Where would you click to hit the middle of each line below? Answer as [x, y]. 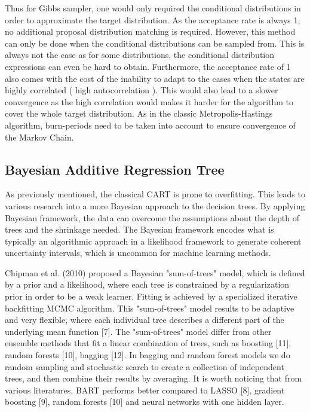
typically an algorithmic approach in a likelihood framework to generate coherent [153, 241]
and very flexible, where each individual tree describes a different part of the [145, 320]
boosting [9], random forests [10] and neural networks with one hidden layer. [145, 402]
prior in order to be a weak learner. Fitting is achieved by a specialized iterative [151, 296]
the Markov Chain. [39, 137]
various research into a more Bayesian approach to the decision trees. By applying [155, 205]
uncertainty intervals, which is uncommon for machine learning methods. [138, 253]
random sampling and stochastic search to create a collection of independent [145, 366]
